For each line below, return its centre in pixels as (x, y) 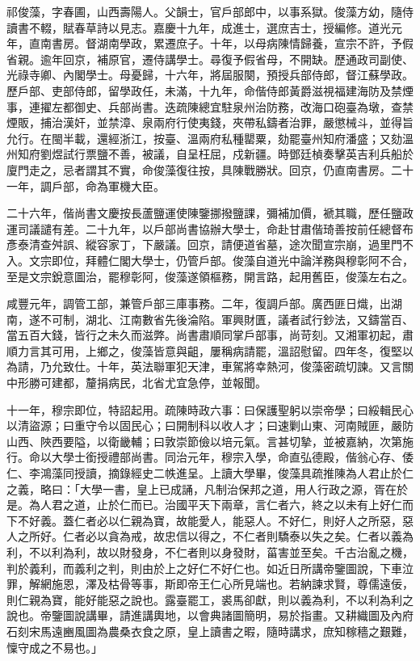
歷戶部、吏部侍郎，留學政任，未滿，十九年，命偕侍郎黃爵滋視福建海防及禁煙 (210, 90)
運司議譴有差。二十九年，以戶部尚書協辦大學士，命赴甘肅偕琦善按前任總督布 (210, 228)
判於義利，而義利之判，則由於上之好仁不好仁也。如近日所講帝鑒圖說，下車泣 (210, 568)
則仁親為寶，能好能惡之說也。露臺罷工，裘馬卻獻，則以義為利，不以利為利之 (210, 599)
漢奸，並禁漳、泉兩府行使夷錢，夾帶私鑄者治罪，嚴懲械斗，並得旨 (238, 122)
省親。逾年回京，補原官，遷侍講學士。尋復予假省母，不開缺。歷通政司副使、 (210, 59)
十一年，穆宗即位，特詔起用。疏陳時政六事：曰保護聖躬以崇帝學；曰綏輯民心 (210, 409)
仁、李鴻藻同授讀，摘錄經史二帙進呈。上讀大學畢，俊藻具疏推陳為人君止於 (204, 473)
